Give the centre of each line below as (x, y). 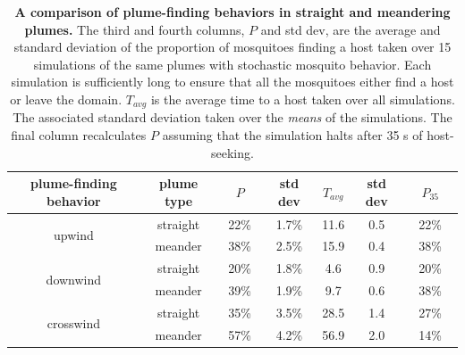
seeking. (232, 152)
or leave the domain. (66, 99)
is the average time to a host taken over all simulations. (303, 99)
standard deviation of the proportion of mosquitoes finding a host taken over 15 (232, 47)
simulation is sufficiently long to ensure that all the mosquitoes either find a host (232, 82)
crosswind (73, 323)
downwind (74, 279)
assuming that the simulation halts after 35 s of (292, 135)
